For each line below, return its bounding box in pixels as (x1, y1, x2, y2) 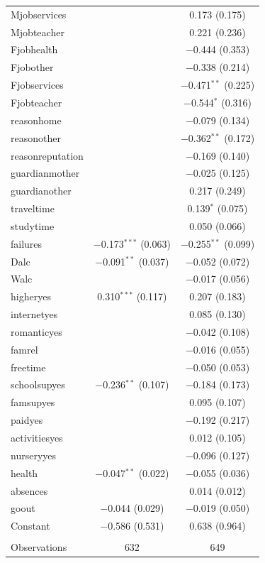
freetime (11, 359, 46, 374)
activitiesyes (11, 430, 63, 444)
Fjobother (11, 60, 54, 75)
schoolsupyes (11, 377, 65, 392)
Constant (11, 518, 50, 533)
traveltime (11, 201, 55, 216)
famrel (11, 341, 38, 356)
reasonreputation (11, 148, 84, 163)
